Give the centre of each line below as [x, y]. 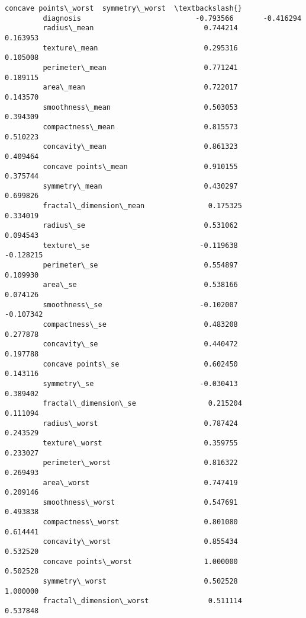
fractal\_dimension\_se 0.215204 [142, 404]
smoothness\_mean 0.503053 [140, 107]
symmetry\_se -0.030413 [140, 383]
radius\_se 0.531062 [140, 226]
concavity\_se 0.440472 [140, 344]
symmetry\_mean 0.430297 [140, 186]
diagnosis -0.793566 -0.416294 [172, 18]
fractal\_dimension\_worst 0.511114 [142, 601]
